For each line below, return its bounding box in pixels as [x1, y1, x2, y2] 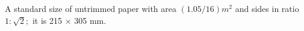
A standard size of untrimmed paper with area [5, 2, 176, 14]
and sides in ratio [235, 2, 299, 14]
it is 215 [32, 14, 62, 26]
